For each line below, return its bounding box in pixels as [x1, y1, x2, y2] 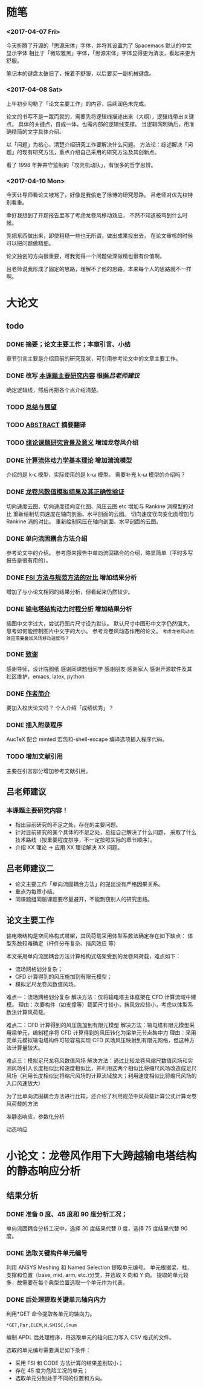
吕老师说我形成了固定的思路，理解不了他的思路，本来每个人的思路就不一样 [6, 266, 192, 273]
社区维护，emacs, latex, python [6, 673, 85, 680]
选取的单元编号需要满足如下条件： [6, 1346, 91, 1354]
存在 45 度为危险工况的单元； [14, 1367, 89, 1374]
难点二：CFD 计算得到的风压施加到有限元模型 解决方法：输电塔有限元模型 [6, 1022, 190, 1028]
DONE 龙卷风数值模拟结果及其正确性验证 [6, 488, 125, 496]
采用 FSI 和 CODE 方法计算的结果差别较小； [14, 1359, 124, 1367]
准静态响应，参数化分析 [6, 1113, 65, 1120]
